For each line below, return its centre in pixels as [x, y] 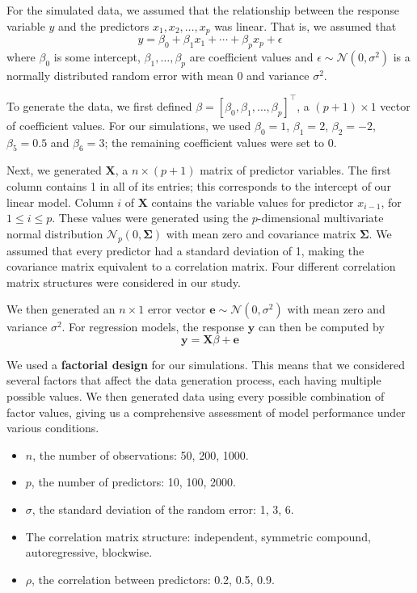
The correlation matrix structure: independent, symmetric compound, [198, 536]
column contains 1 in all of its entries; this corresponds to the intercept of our [199, 185]
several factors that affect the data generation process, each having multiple [194, 380]
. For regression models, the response [153, 327]
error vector [177, 309]
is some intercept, [97, 56]
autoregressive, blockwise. [89, 552]
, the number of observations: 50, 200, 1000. [141, 454]
